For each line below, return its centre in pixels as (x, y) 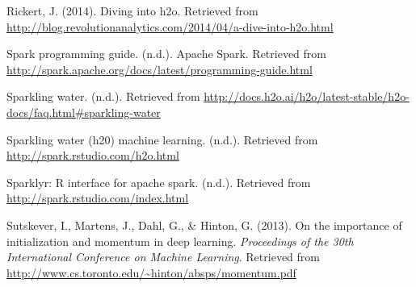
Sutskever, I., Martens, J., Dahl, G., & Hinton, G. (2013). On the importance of (204, 225)
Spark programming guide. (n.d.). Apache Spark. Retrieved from (166, 54)
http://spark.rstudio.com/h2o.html (93, 155)
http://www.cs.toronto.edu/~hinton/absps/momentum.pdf (151, 272)
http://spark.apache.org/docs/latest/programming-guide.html (160, 69)
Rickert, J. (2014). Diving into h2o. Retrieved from (132, 10)
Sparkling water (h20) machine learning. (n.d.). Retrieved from (162, 139)
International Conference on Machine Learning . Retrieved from (163, 257)
